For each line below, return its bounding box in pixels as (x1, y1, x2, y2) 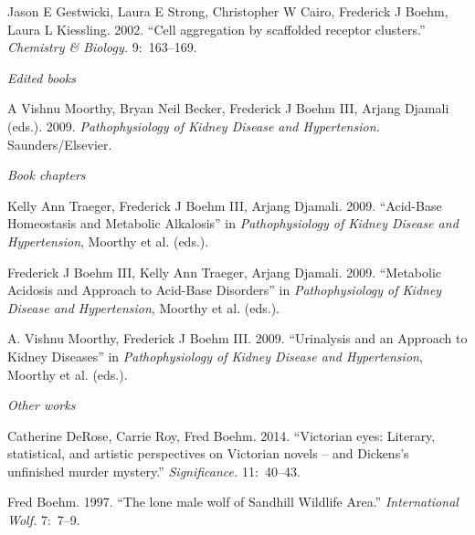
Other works (7, 395, 76, 414)
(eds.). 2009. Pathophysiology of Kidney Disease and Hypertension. (7, 116, 380, 135)
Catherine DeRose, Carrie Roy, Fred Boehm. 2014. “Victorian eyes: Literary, (7, 425, 436, 445)
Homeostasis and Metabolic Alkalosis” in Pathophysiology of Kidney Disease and (7, 214, 459, 233)
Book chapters (7, 165, 86, 184)
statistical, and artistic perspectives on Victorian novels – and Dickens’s (7, 444, 409, 463)
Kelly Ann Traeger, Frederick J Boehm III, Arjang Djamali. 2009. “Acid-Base (7, 195, 442, 215)
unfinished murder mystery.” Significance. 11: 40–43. (7, 461, 301, 480)
